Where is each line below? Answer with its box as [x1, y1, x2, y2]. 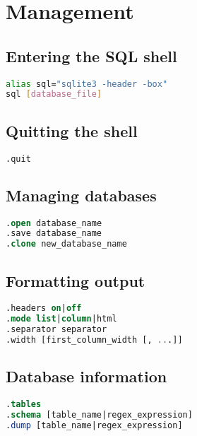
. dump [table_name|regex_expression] [6, 420, 183, 430]
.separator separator [6, 324, 107, 335]
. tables [6, 399, 42, 410]
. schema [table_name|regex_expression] [6, 410, 193, 420]
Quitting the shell [6, 119, 138, 141]
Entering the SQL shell [6, 45, 177, 66]
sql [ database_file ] [6, 89, 102, 100]
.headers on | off [6, 303, 82, 314]
